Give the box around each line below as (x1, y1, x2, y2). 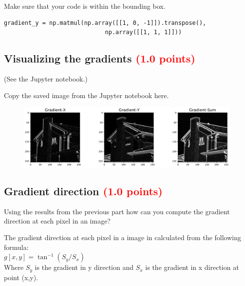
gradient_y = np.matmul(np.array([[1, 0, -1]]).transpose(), (4, 19, 207, 26)
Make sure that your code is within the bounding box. (4, 1, 166, 11)
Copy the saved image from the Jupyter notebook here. (4, 90, 169, 100)
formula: (4, 242, 29, 252)
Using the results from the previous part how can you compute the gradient (4, 206, 230, 216)
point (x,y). (4, 272, 38, 282)
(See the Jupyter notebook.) (4, 73, 88, 83)
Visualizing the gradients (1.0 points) (4, 51, 195, 66)
